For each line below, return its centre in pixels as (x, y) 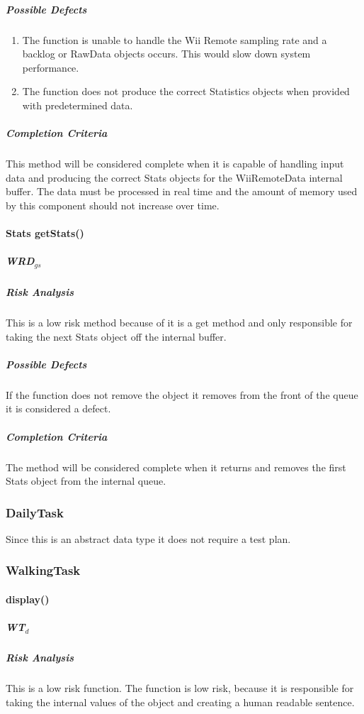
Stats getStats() (45, 233)
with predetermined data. (78, 105)
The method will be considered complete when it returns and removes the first (176, 467)
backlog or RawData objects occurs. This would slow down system (166, 54)
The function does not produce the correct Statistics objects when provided (186, 91)
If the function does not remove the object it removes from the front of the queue (182, 394)
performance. (51, 67)
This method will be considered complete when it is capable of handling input (175, 164)
